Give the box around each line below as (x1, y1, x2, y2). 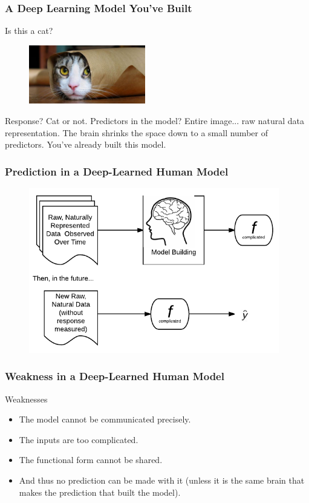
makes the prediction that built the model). (19, 485, 181, 498)
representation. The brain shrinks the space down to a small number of (5, 126, 268, 139)
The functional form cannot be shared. (19, 453, 163, 466)
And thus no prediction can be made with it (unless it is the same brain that (19, 474, 305, 486)
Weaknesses (5, 392, 48, 405)
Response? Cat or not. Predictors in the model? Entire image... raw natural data (5, 114, 304, 127)
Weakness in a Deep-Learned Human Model (5, 369, 224, 384)
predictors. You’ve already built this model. (5, 138, 166, 151)
